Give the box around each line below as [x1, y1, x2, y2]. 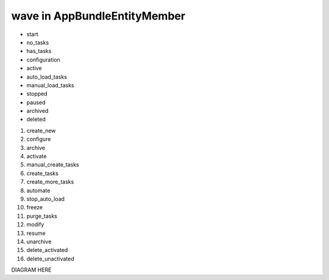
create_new [26, 127, 56, 134]
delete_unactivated [26, 255, 74, 262]
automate [26, 187, 51, 194]
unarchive [26, 238, 52, 245]
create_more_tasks [26, 178, 74, 185]
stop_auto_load [26, 195, 65, 203]
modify [26, 221, 44, 228]
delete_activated [26, 246, 68, 254]
